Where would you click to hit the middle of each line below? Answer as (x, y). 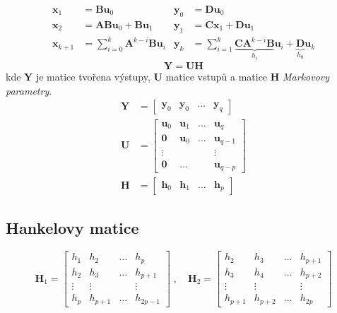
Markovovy (306, 77)
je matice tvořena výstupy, (93, 77)
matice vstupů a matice (217, 77)
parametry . (29, 90)
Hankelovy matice (72, 228)
